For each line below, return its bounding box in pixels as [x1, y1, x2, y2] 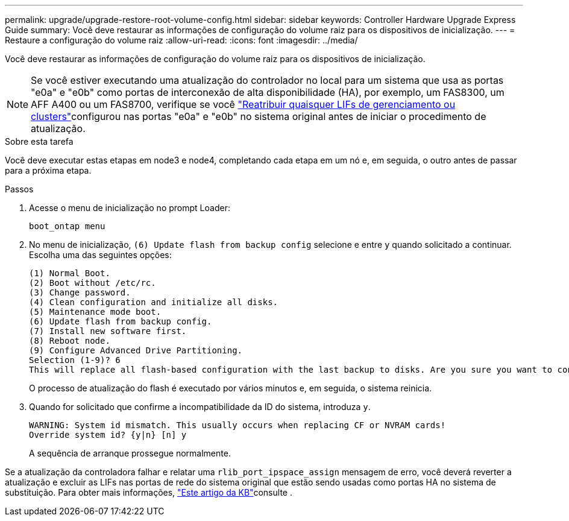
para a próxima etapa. [5, 165, 92, 175]
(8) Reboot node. [29, 336, 110, 346]
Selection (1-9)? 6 [29, 355, 121, 365]
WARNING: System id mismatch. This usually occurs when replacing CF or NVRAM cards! [29, 420, 446, 430]
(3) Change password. [29, 288, 131, 297]
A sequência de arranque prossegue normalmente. [29, 448, 231, 458]
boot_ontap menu [29, 221, 105, 231]
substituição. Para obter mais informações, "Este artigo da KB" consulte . [5, 487, 292, 497]
